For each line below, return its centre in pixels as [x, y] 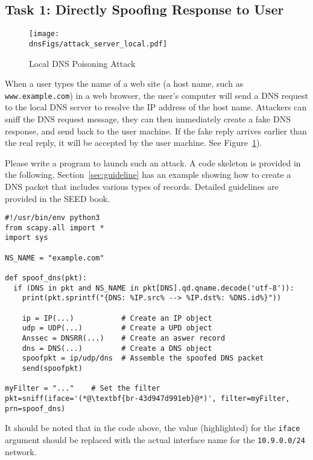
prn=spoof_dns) [35, 408]
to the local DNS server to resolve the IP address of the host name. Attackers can [156, 107]
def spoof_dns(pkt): [46, 278]
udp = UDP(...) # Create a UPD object [117, 328]
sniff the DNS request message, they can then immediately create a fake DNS [148, 119]
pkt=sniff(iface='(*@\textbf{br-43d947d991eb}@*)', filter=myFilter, [147, 398]
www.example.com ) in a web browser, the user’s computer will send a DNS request [156, 95]
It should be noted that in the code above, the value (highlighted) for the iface [153, 428]
